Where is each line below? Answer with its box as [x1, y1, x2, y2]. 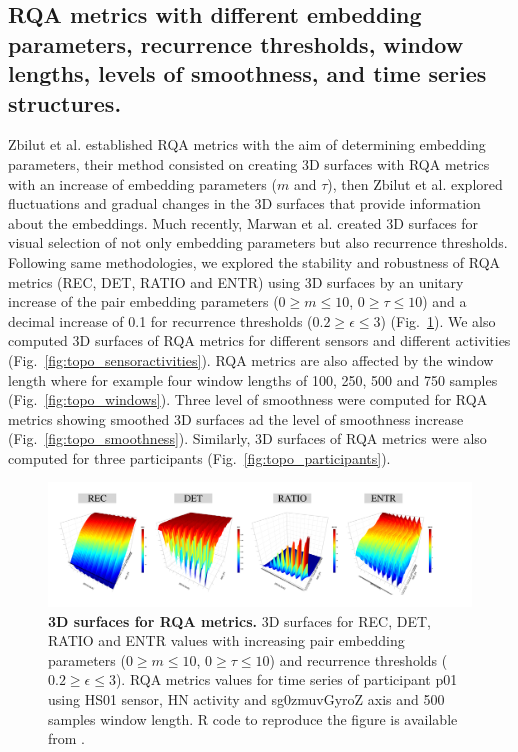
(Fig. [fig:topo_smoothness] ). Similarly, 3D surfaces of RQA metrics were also [8, 428, 487, 449]
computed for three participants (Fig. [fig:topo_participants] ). [8, 447, 391, 468]
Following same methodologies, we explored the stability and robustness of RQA [8, 251, 501, 272]
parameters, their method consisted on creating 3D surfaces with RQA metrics [8, 153, 490, 174]
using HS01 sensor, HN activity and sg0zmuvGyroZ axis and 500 [48, 689, 445, 710]
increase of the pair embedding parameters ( [8, 291, 279, 312]
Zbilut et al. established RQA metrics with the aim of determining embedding [8, 134, 486, 155]
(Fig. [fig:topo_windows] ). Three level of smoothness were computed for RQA [8, 389, 488, 410]
